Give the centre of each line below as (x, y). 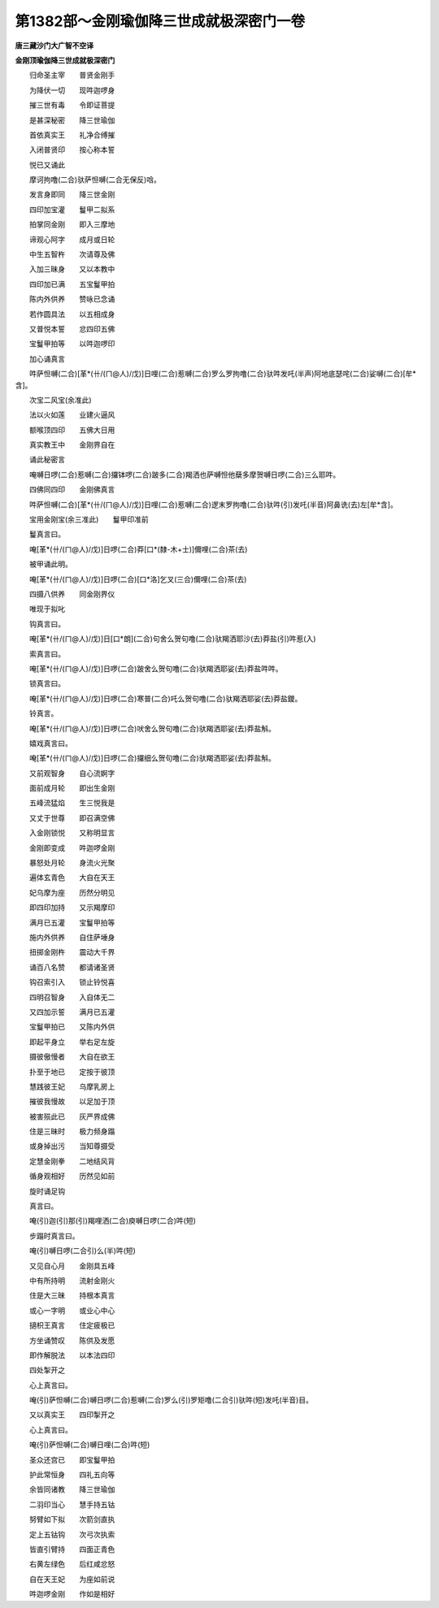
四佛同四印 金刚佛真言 (72, 490)
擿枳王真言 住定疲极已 (72, 1325)
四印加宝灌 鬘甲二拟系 (72, 209)
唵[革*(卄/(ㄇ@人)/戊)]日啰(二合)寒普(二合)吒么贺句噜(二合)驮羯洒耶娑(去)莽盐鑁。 (165, 698)
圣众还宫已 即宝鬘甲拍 (72, 1459)
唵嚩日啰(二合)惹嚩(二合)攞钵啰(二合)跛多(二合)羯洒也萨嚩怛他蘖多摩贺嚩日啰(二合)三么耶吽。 (185, 475)
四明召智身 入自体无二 (72, 997)
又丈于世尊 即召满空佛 (72, 817)
